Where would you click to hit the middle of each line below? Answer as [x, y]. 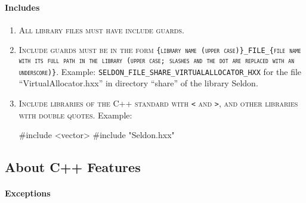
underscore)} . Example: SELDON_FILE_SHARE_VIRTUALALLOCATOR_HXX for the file [160, 71]
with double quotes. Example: [75, 115]
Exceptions [28, 193]
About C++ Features [73, 167]
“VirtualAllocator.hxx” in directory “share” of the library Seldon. [138, 83]
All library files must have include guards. [101, 29]
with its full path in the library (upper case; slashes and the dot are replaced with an [156, 61]
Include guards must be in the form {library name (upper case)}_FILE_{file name [160, 50]
